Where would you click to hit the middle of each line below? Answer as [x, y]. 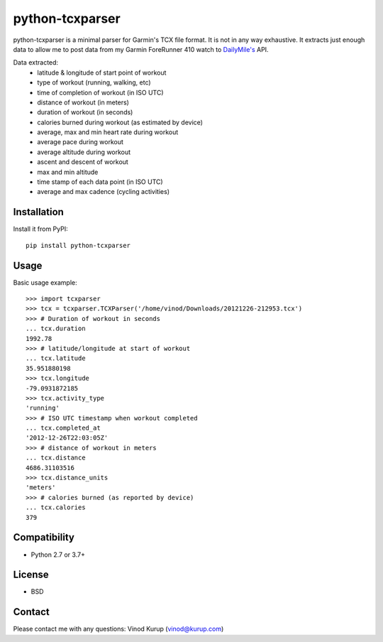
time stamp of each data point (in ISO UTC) [100, 182]
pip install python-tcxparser [78, 245]
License [31, 575]
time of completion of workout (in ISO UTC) [100, 92]
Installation [38, 212]
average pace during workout [81, 142]
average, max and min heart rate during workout [108, 132]
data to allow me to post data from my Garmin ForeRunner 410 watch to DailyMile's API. [141, 49]
